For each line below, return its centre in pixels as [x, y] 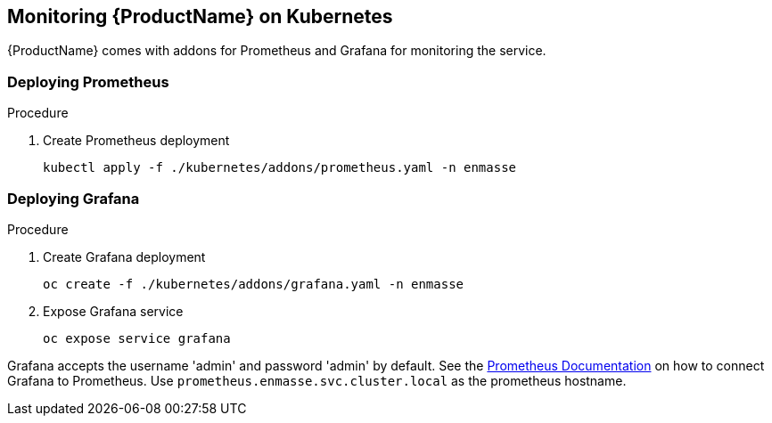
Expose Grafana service [113, 311]
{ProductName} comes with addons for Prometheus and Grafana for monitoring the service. [277, 51]
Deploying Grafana [74, 198]
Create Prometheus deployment [136, 141]
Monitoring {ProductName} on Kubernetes [200, 16]
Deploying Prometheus [88, 81]
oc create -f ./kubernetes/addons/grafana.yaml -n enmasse [254, 284]
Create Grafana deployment [124, 256]
